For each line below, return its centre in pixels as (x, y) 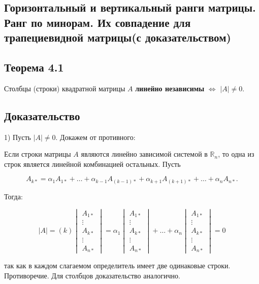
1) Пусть (18, 137)
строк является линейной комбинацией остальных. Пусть (92, 164)
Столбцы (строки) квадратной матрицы (65, 88)
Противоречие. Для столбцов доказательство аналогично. (92, 275)
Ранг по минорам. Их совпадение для (98, 22)
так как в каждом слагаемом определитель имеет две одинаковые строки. (117, 265)
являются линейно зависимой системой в (144, 154)
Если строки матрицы (38, 154)
